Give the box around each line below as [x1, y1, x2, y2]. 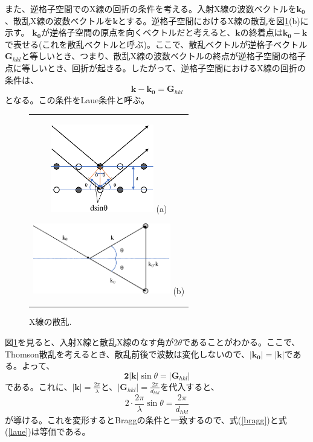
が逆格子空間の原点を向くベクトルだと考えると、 [41, 26, 236, 39]
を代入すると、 [160, 380, 219, 392]
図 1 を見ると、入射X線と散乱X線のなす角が [5, 336, 174, 348]
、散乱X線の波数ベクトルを [5, 14, 113, 27]
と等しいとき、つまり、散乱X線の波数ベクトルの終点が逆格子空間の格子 [21, 50, 306, 62]
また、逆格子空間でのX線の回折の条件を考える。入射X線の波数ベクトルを [5, 2, 297, 14]
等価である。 [39, 425, 91, 438]
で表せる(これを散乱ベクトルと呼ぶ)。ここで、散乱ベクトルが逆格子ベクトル [5, 37, 308, 50]
